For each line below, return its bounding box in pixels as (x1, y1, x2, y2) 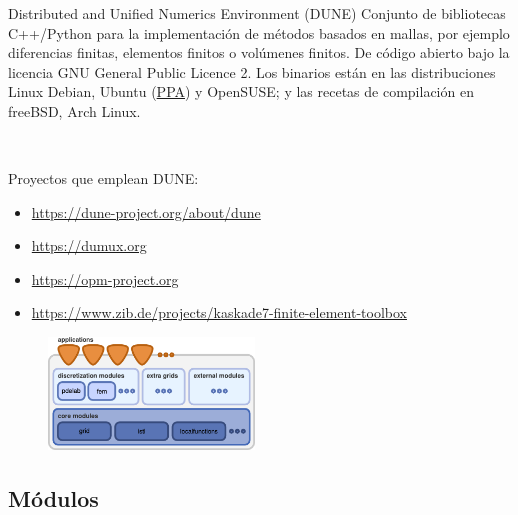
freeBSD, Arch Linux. (8, 100, 141, 121)
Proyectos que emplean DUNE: (8, 168, 199, 189)
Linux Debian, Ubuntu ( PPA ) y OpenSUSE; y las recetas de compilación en (8, 81, 474, 102)
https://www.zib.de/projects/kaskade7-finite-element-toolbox (31, 302, 407, 323)
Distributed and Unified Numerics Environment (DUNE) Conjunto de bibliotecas (8, 2, 506, 23)
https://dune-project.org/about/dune (31, 201, 261, 222)
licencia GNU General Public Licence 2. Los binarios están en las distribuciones (8, 61, 496, 82)
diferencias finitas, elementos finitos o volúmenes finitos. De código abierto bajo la (8, 42, 510, 63)
